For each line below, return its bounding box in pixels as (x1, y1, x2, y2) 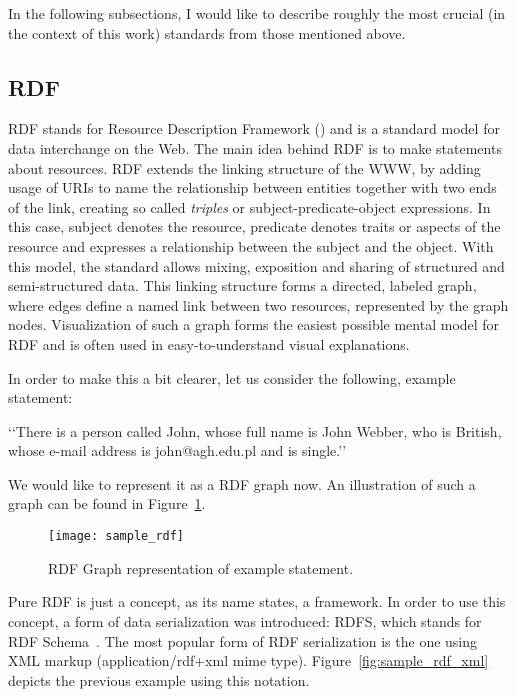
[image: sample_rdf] (48, 529, 185, 544)
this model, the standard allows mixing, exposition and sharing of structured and (8, 255, 505, 276)
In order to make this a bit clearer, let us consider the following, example (8, 367, 456, 388)
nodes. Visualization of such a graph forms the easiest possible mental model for (8, 314, 500, 335)
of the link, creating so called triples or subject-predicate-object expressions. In (8, 196, 491, 217)
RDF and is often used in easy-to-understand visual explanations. (8, 333, 410, 354)
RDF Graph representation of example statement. (48, 557, 354, 578)
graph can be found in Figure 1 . (8, 493, 206, 514)
